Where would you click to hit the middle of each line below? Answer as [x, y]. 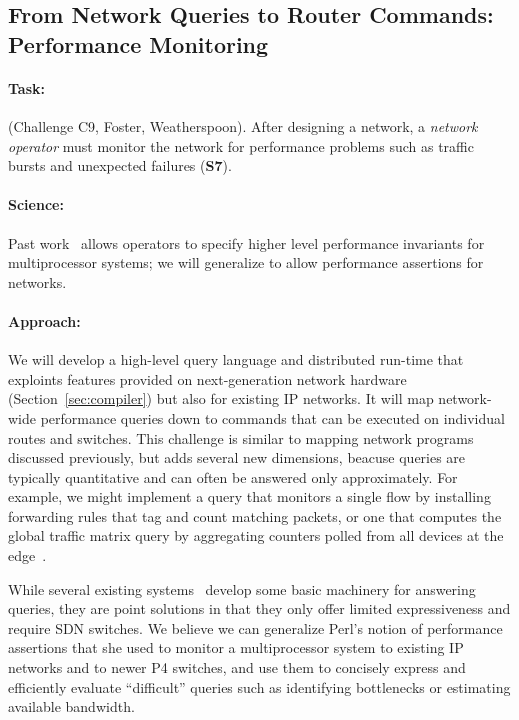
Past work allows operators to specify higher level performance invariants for [246, 242]
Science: [36, 204]
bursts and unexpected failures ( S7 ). [120, 165]
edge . [27, 555]
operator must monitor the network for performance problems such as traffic [241, 145]
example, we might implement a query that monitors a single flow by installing [249, 496]
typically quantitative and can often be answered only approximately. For [233, 476]
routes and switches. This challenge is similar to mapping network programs [241, 437]
